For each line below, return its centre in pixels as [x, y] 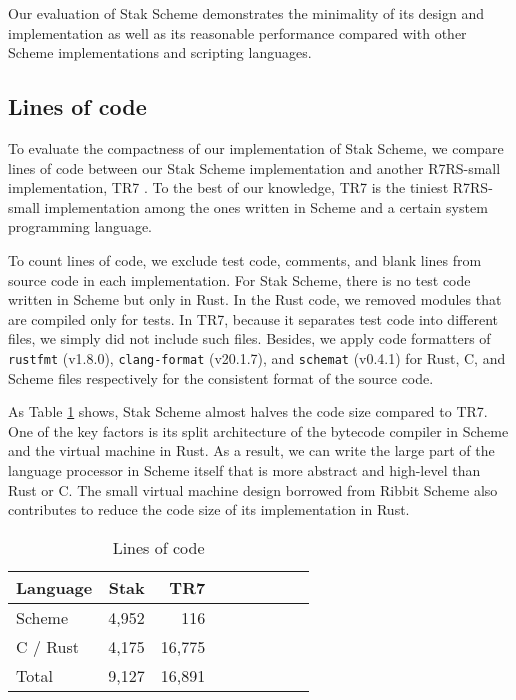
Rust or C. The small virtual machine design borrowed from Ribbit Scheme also [253, 489]
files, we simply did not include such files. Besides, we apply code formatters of [249, 338]
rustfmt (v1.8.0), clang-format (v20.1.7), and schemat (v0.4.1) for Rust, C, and [257, 357]
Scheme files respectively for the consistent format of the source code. [221, 377]
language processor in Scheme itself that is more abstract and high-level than [244, 469]
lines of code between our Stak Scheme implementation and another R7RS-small [254, 167]
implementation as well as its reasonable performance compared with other [237, 32]
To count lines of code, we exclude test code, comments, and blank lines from [245, 259]
